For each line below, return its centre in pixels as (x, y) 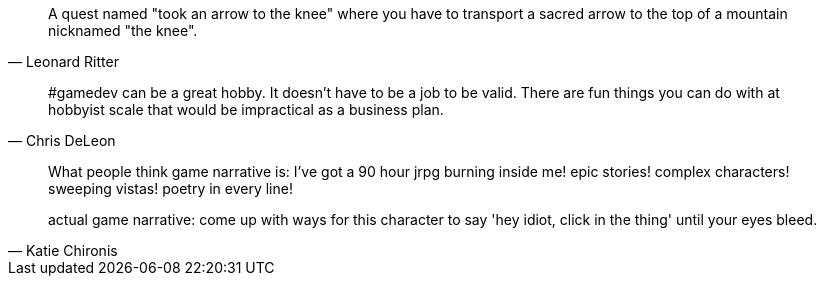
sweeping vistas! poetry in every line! (170, 188)
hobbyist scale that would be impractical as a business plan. (246, 109)
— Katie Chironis (63, 250)
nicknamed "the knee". (123, 30)
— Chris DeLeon (62, 140)
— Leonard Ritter (63, 61)
